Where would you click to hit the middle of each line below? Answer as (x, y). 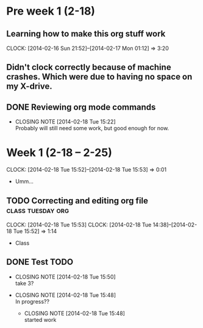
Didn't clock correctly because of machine (89, 67)
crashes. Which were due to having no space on (99, 77)
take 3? (24, 283)
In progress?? (32, 301)
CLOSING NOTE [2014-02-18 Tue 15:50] (65, 277)
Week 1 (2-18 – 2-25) (59, 153)
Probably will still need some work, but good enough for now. (92, 128)
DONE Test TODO (40, 262)
